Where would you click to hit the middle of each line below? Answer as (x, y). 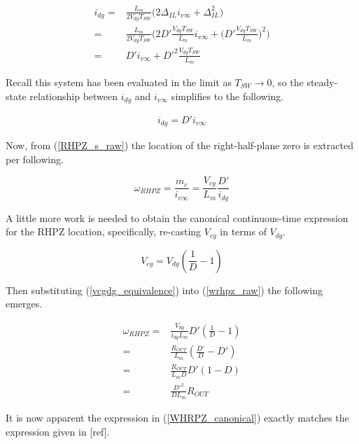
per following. (35, 159)
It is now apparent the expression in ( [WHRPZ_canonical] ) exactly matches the (177, 417)
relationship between (74, 96)
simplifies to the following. (227, 96)
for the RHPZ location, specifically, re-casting (104, 231)
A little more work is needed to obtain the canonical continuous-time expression (177, 217)
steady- (322, 82)
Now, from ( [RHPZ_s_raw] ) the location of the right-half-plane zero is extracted (179, 145)
